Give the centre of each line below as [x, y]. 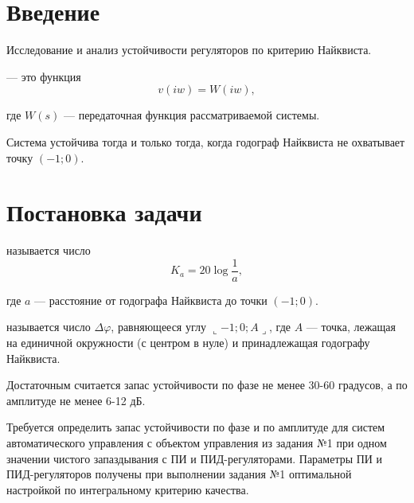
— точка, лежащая [351, 327]
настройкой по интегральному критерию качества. [128, 489]
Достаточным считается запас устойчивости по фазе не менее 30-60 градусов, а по [207, 385]
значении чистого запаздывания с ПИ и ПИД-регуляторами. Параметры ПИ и [195, 458]
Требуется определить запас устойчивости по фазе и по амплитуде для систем [196, 427]
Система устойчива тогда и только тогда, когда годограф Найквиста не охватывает [206, 141]
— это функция [44, 76]
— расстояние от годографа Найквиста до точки [151, 300]
